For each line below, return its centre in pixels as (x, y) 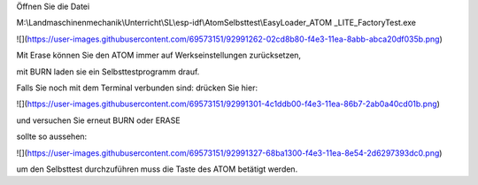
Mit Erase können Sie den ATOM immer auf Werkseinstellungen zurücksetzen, (158, 55)
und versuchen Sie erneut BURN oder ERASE (98, 120)
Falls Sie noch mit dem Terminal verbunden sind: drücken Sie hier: (137, 88)
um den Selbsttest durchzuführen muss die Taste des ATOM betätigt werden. (157, 169)
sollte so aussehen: (52, 136)
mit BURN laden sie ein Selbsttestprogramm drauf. (108, 72)
